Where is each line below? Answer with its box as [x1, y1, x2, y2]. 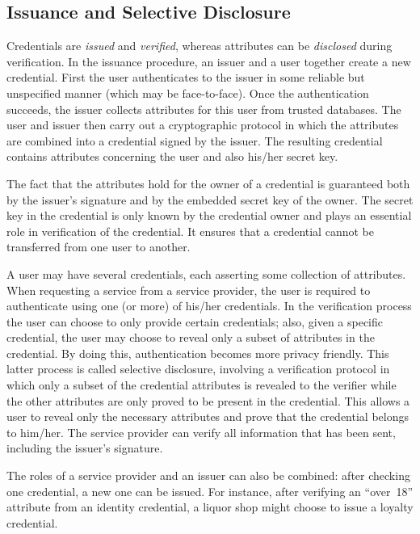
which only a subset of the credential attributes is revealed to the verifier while [6, 376, 397, 393]
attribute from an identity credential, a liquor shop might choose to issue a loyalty [6, 498, 414, 515]
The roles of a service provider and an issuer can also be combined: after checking [6, 467, 410, 484]
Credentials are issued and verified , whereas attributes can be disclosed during [6, 37, 393, 54]
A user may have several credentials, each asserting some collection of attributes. [6, 265, 406, 282]
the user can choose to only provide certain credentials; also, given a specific [6, 313, 384, 330]
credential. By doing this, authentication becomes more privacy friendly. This [6, 344, 389, 361]
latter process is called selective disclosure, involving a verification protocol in [6, 360, 390, 377]
